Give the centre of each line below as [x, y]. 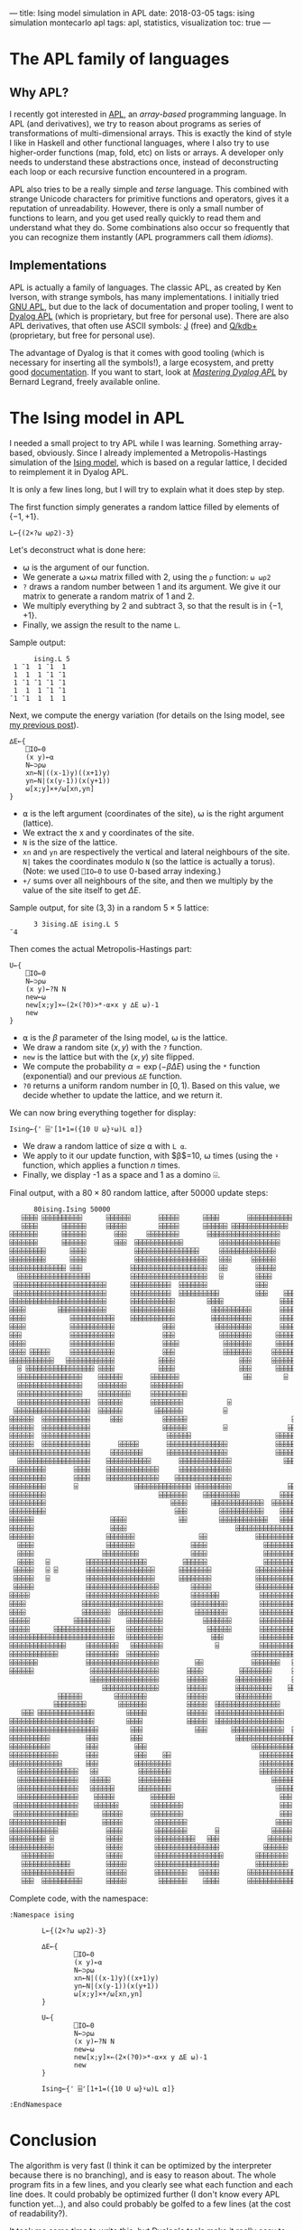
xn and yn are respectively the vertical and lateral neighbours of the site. [156, 852]
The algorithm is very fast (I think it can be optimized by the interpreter [141, 2165]
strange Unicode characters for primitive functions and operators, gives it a [149, 199]
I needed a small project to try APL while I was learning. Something [134, 443]
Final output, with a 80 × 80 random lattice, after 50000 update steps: [139, 1192]
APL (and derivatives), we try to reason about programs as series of [135, 124]
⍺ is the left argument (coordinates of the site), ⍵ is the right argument [153, 813]
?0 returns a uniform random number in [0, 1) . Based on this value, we [151, 1085]
